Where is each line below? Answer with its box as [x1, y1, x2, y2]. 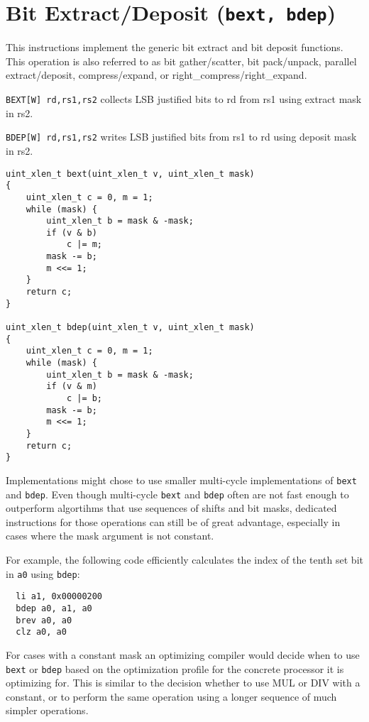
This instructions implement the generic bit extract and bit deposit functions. [6, 40, 343, 55]
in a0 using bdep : [6, 566, 80, 581]
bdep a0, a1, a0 [16, 603, 92, 613]
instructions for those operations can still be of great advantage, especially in [6, 514, 341, 529]
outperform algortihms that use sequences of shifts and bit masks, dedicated [6, 501, 337, 515]
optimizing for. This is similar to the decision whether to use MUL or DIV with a [6, 675, 360, 690]
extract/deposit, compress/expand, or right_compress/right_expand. [6, 67, 307, 82]
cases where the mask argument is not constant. [6, 528, 214, 543]
